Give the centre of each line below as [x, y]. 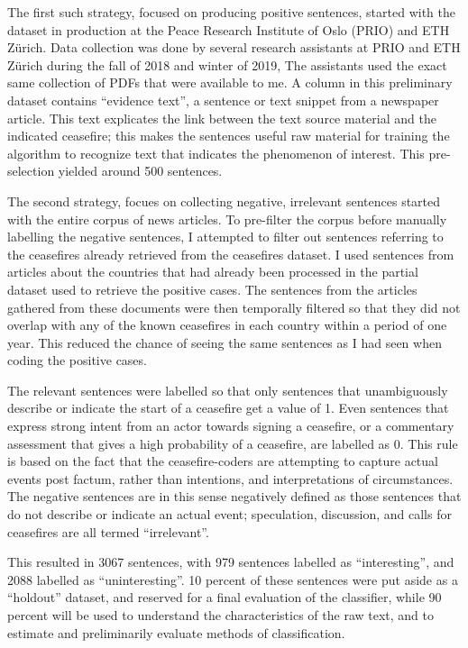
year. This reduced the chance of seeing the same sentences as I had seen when [225, 342]
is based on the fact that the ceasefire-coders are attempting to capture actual [223, 461]
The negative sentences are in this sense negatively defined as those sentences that [234, 496]
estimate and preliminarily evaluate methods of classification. [176, 632]
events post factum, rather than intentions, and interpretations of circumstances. [230, 478]
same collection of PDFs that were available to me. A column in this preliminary [230, 82]
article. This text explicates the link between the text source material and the [222, 118]
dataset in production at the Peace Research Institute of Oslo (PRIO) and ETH [229, 29]
